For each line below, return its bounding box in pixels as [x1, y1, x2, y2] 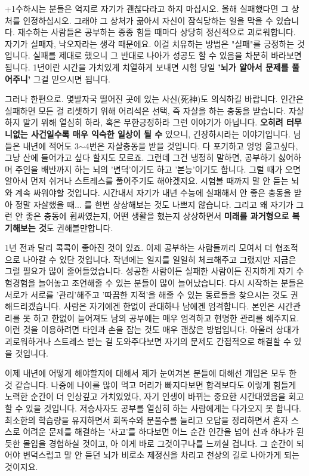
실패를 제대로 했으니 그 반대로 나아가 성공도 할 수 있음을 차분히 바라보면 [33, 49, 302, 62]
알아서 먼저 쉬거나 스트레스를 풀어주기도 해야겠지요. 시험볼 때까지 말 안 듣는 [5, 174, 289, 187]
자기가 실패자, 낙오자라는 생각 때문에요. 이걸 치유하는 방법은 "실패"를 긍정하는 [5, 37, 295, 50]
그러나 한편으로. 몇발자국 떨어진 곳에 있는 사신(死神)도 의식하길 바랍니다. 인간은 [5, 93, 304, 105]
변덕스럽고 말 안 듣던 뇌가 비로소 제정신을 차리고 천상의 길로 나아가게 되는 [23, 449, 299, 461]
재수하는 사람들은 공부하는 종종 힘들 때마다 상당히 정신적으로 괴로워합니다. [17, 26, 296, 38]
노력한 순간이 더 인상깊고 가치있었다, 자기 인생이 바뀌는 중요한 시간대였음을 [5, 390, 286, 403]
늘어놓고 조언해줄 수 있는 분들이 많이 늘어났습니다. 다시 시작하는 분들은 [38, 277, 304, 289]
